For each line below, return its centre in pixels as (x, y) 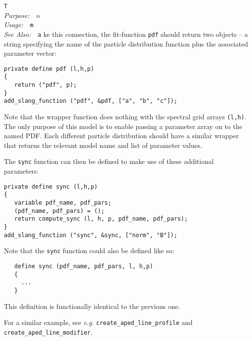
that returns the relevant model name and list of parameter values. (103, 145)
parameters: (21, 171)
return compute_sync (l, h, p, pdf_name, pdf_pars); (101, 219)
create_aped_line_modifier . (48, 332)
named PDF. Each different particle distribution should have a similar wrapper (121, 136)
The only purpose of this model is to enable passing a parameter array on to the (123, 126)
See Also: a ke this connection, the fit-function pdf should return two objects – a (126, 34)
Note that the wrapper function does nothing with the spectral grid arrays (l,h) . (125, 117)
